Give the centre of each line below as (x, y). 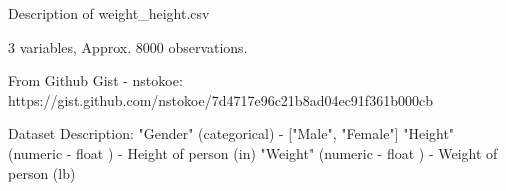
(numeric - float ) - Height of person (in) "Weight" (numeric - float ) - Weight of (253, 152)
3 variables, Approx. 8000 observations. (128, 46)
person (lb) (42, 172)
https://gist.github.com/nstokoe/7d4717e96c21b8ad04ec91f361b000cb (220, 99)
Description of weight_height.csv (109, 13)
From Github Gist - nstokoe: (95, 80)
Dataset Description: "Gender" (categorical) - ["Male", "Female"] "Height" (231, 133)
